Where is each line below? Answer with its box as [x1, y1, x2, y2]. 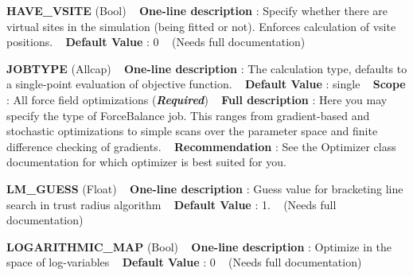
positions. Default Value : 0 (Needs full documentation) [6, 33, 306, 50]
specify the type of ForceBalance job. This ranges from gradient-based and [6, 107, 370, 123]
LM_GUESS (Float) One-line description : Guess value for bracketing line [6, 180, 403, 196]
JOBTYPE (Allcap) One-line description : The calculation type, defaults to [6, 60, 407, 76]
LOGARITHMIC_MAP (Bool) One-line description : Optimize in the [6, 238, 392, 255]
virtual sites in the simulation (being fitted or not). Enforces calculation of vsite [6, 17, 396, 34]
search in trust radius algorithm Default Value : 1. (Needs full [6, 196, 337, 212]
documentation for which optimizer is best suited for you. [6, 154, 286, 170]
